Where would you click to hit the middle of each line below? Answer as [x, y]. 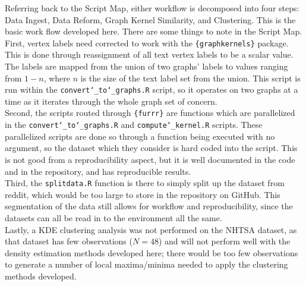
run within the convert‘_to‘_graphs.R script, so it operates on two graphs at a [152, 89]
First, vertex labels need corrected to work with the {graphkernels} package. [147, 43]
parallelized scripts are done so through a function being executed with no [140, 136]
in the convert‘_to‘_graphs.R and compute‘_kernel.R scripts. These [134, 125]
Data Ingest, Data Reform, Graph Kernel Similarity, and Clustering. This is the [150, 19]
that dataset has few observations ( [69, 241]
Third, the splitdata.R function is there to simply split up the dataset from [145, 183]
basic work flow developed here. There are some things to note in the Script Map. [154, 31]
